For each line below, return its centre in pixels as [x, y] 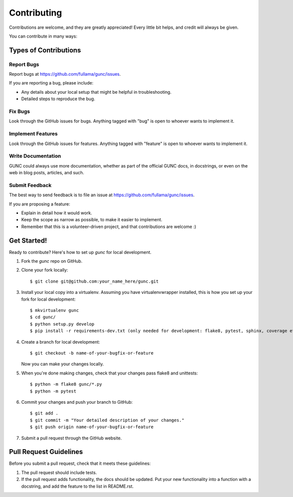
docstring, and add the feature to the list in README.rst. [77, 486]
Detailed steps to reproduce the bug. [58, 99]
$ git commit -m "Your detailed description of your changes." [107, 420]
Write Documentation [35, 156]
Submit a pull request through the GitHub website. [72, 438]
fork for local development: [48, 299]
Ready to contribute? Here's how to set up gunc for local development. [80, 252]
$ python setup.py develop [62, 324]
